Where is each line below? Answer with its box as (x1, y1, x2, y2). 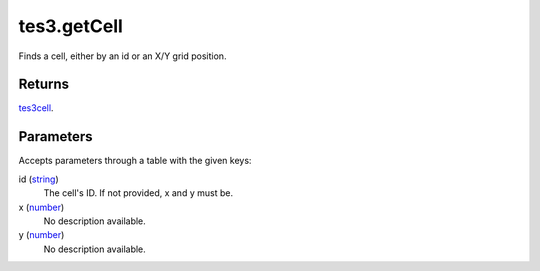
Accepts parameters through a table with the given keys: (18, 155, 252, 167)
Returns (18, 76, 70, 93)
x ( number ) (18, 201, 65, 213)
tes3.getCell (18, 15, 124, 37)
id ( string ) (18, 173, 59, 185)
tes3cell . (18, 102, 54, 114)
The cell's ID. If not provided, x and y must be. (43, 187, 234, 199)
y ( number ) (18, 229, 65, 241)
